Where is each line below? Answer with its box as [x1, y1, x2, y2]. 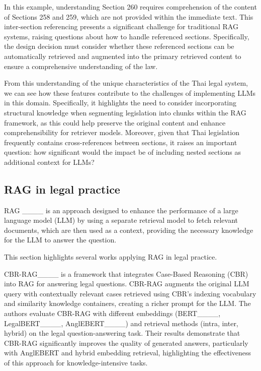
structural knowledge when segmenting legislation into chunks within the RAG [4, 107, 246, 117]
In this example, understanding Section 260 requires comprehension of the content [4, 2, 257, 12]
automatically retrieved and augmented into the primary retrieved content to [4, 50, 241, 61]
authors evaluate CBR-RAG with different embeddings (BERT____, [4, 308, 221, 319]
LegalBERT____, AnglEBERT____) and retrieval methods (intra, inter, [4, 318, 238, 328]
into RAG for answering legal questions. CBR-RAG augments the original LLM [4, 278, 249, 289]
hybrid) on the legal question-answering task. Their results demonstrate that [4, 328, 240, 338]
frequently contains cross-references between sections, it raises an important [4, 137, 237, 147]
